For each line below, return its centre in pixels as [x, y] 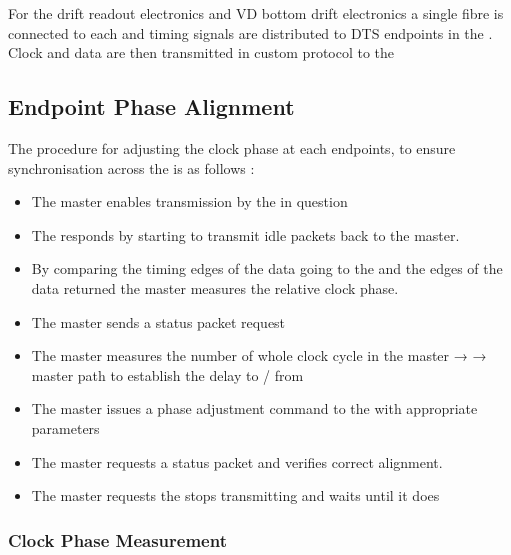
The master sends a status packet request [158, 321]
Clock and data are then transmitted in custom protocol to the [201, 52]
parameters [65, 427]
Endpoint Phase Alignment [151, 106]
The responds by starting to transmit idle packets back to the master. [245, 234]
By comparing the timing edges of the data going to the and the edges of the [267, 268]
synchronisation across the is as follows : [131, 167]
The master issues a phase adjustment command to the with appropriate [254, 408]
